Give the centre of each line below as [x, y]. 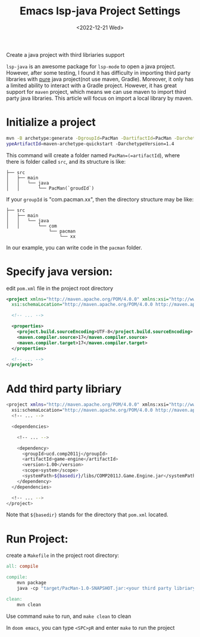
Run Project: [37, 539]
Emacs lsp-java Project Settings [100, 11]
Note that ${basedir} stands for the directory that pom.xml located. [87, 514]
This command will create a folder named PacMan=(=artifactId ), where [93, 155]
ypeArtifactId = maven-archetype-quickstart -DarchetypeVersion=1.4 [90, 144]
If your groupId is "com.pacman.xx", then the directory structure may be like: [100, 199]
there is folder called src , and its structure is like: [66, 161]
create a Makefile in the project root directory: [63, 555]
